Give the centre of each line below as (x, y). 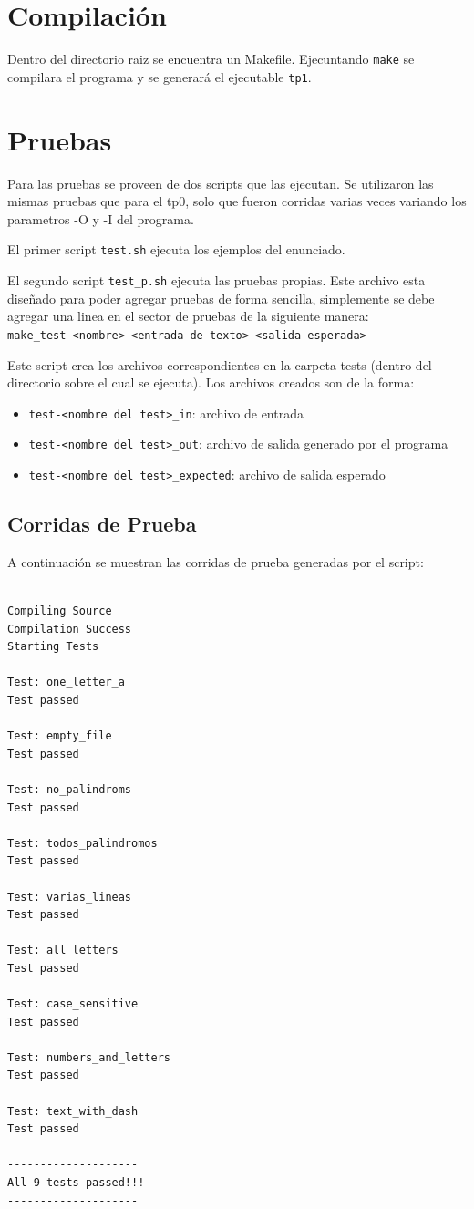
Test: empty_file (60, 736)
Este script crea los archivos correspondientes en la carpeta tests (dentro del (220, 364)
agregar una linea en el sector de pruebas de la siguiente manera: (188, 316)
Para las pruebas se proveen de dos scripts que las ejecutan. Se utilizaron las (221, 183)
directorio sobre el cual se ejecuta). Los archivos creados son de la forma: (211, 382)
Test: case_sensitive (73, 1004)
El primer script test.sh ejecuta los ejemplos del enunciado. (176, 249)
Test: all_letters (63, 951)
